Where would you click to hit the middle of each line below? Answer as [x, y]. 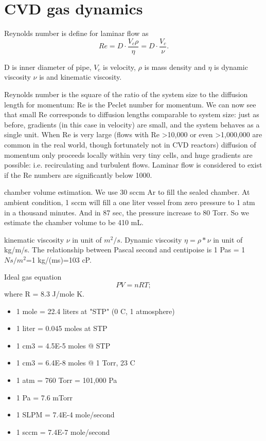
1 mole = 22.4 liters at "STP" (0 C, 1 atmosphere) [95, 311]
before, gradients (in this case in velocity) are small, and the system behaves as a [132, 124]
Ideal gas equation [33, 277]
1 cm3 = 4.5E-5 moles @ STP [63, 345]
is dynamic [231, 67]
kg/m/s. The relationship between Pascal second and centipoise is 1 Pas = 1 [125, 250]
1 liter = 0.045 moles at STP [62, 328]
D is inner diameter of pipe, [48, 67]
